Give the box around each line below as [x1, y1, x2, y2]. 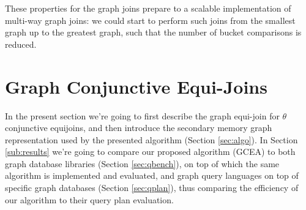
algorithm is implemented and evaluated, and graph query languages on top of [5, 169, 299, 182]
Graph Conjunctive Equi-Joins [5, 73, 267, 99]
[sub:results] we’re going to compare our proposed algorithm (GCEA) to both [5, 145, 296, 158]
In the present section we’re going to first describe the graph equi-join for [5, 109, 280, 122]
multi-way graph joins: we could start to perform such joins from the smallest [5, 13, 296, 26]
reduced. [5, 37, 37, 50]
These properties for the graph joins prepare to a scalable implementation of [5, 2, 291, 14]
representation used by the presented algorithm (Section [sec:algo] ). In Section [5, 133, 298, 146]
